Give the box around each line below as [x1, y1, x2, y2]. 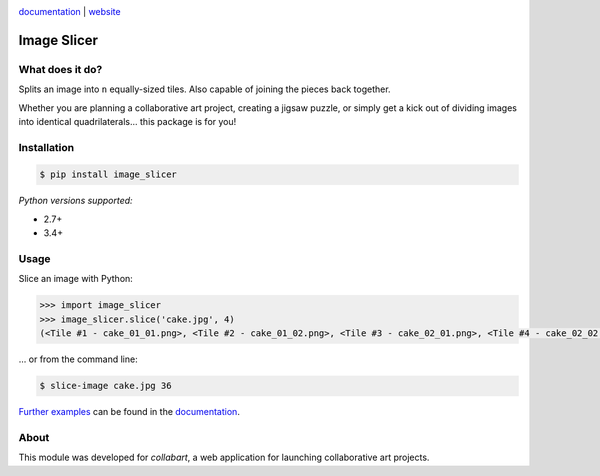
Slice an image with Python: [18, 273, 134, 285]
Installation [18, 140, 75, 154]
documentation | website [18, 6, 121, 17]
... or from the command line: [18, 353, 139, 365]
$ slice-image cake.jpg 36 [39, 380, 172, 392]
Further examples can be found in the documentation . [18, 406, 240, 418]
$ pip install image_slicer [39, 169, 177, 180]
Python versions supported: [18, 195, 134, 207]
